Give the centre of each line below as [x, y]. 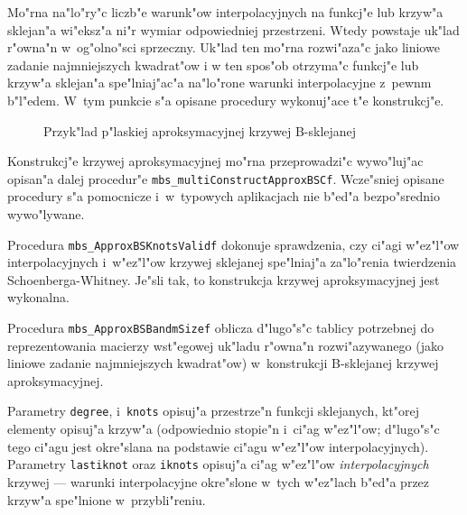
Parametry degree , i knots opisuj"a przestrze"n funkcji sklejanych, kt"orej [214, 411]
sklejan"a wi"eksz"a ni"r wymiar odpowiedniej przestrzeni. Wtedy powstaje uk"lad [233, 29]
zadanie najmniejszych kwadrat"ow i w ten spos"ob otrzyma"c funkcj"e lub [213, 64]
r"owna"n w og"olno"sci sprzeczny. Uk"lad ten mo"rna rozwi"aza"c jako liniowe [224, 47]
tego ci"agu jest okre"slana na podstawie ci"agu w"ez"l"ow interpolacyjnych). [218, 446]
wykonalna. [38, 297]
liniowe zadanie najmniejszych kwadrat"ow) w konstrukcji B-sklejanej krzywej [223, 363]
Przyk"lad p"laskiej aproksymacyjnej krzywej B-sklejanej [200, 130]
